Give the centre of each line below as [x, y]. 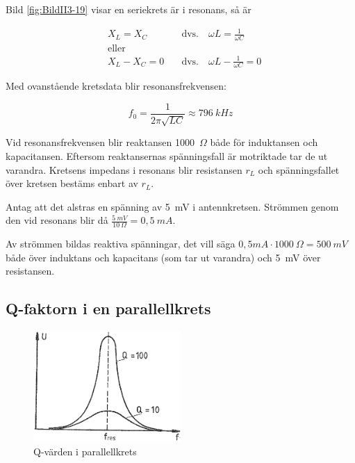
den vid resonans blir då [57, 220]
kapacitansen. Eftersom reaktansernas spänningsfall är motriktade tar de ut [167, 156]
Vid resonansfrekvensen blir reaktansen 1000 [100, 142]
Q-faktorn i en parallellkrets [108, 308]
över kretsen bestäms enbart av [72, 183]
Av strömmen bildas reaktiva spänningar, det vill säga [121, 244]
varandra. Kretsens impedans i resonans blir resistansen [124, 169]
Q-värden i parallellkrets [85, 451]
